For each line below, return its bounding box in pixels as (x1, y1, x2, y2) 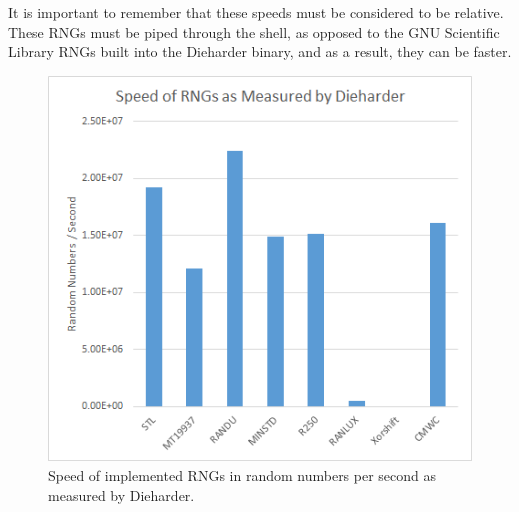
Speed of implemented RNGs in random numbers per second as (48, 464, 437, 485)
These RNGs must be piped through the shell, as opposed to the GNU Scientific (8, 21, 500, 42)
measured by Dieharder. (48, 484, 195, 505)
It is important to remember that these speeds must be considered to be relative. (8, 2, 504, 22)
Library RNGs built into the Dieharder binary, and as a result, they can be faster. (8, 41, 512, 62)
